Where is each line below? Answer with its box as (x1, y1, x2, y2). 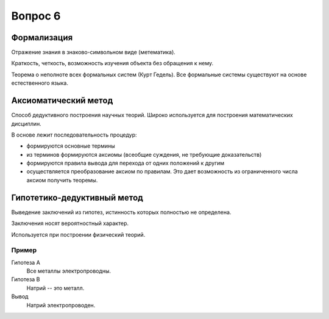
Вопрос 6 (11, 9, 61, 23)
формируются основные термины (26, 142, 115, 149)
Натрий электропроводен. (26, 301, 96, 309)
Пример (11, 246, 37, 254)
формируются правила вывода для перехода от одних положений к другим (26, 159, 225, 167)
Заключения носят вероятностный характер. (11, 220, 129, 227)
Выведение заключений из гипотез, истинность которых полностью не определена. (11, 208, 232, 216)
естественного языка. (11, 79, 68, 87)
